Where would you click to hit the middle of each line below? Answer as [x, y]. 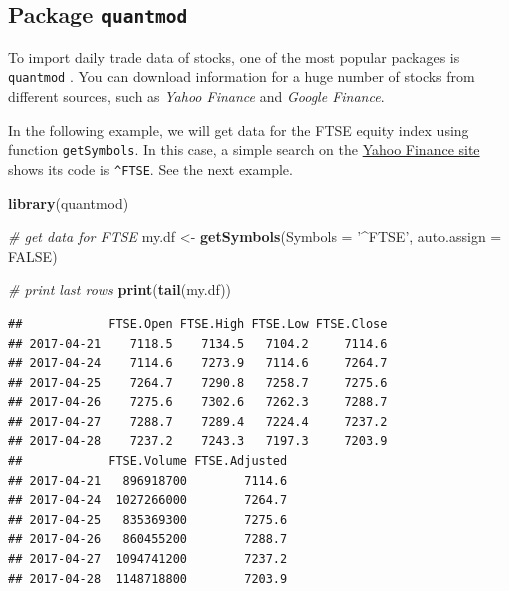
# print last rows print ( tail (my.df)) [120, 289]
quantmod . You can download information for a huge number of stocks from [241, 76]
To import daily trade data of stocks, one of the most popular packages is [234, 56]
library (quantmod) [68, 202]
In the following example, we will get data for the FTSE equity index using [238, 129]
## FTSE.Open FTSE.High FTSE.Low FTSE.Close [198, 323]
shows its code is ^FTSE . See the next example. [150, 168]
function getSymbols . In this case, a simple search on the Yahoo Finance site [244, 149]
